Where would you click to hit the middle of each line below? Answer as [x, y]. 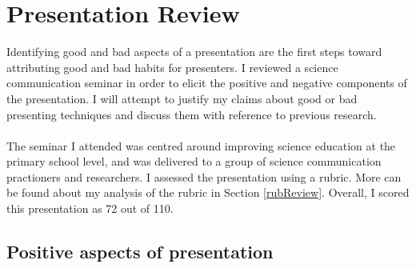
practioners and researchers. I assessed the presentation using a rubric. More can [204, 176]
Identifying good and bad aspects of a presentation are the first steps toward [194, 52]
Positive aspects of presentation [140, 252]
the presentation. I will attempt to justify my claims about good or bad [182, 98]
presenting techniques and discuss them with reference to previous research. [192, 114]
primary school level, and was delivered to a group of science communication [194, 161]
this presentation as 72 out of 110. [90, 208]
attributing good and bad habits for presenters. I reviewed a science [172, 67]
